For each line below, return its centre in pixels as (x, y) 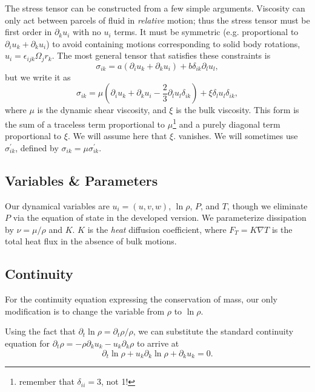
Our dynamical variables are (57, 205)
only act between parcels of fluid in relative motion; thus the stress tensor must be (157, 20)
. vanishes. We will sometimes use (236, 136)
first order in (28, 32)
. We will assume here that (117, 136)
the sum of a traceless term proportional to (85, 124)
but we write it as (38, 77)
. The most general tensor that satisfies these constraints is (161, 55)
